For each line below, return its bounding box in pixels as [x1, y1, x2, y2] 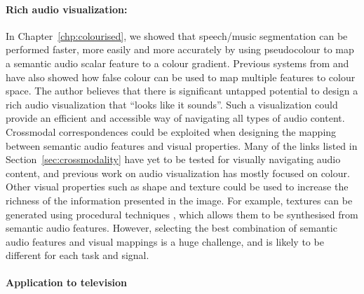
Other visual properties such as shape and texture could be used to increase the [6, 179, 349, 194]
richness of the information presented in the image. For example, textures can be [6, 192, 353, 207]
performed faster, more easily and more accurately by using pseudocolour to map [6, 42, 354, 57]
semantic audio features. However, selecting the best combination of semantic [6, 220, 337, 235]
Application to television [6, 275, 127, 290]
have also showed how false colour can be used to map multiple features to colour [6, 69, 356, 84]
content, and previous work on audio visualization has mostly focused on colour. [6, 165, 350, 180]
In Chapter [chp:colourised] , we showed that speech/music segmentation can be [6, 28, 348, 43]
